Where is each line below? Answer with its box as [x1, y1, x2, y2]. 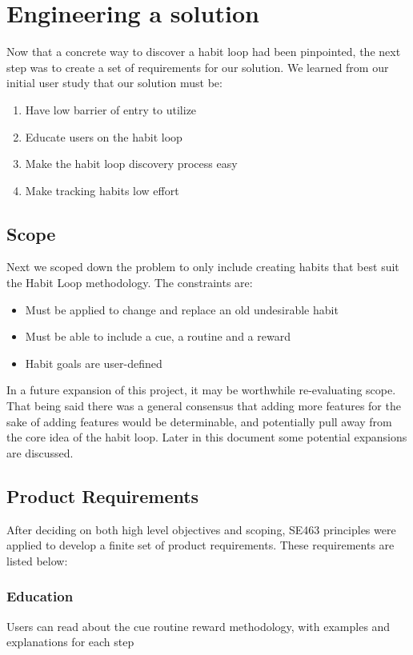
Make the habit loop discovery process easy [25, 155, 238, 172]
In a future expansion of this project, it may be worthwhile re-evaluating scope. [6, 381, 396, 398]
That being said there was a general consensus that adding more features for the [6, 397, 401, 414]
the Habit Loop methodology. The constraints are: [6, 274, 253, 291]
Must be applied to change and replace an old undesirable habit [25, 301, 339, 318]
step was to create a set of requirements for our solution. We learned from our [6, 58, 389, 75]
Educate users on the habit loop [25, 128, 182, 145]
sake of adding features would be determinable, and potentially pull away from [6, 413, 392, 429]
